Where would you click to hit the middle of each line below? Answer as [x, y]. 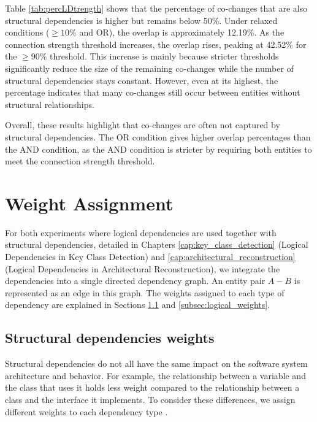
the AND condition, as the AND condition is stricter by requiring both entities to [158, 149]
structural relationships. [50, 104]
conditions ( [27, 32]
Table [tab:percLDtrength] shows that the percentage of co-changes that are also [156, 8]
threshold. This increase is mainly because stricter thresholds [164, 56]
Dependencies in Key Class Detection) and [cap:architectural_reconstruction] [150, 257]
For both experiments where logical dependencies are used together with [141, 232]
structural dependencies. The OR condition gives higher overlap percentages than [158, 136]
